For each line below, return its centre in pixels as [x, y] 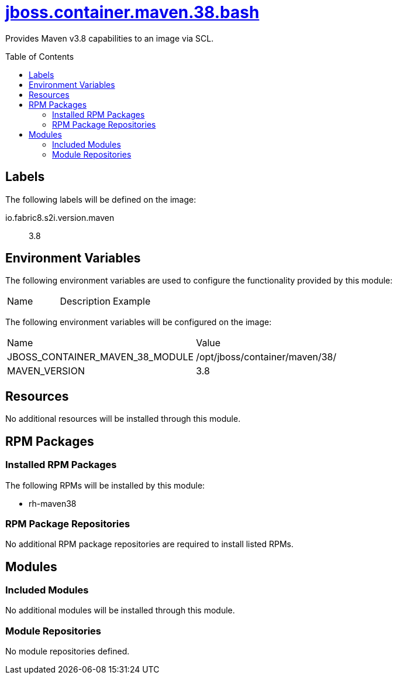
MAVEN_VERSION [46, 371]
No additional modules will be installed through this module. [120, 610]
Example [132, 301]
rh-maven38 [53, 503]
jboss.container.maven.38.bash [132, 12]
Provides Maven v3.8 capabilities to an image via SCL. [110, 38]
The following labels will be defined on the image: [101, 199]
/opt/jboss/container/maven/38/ [266, 357]
